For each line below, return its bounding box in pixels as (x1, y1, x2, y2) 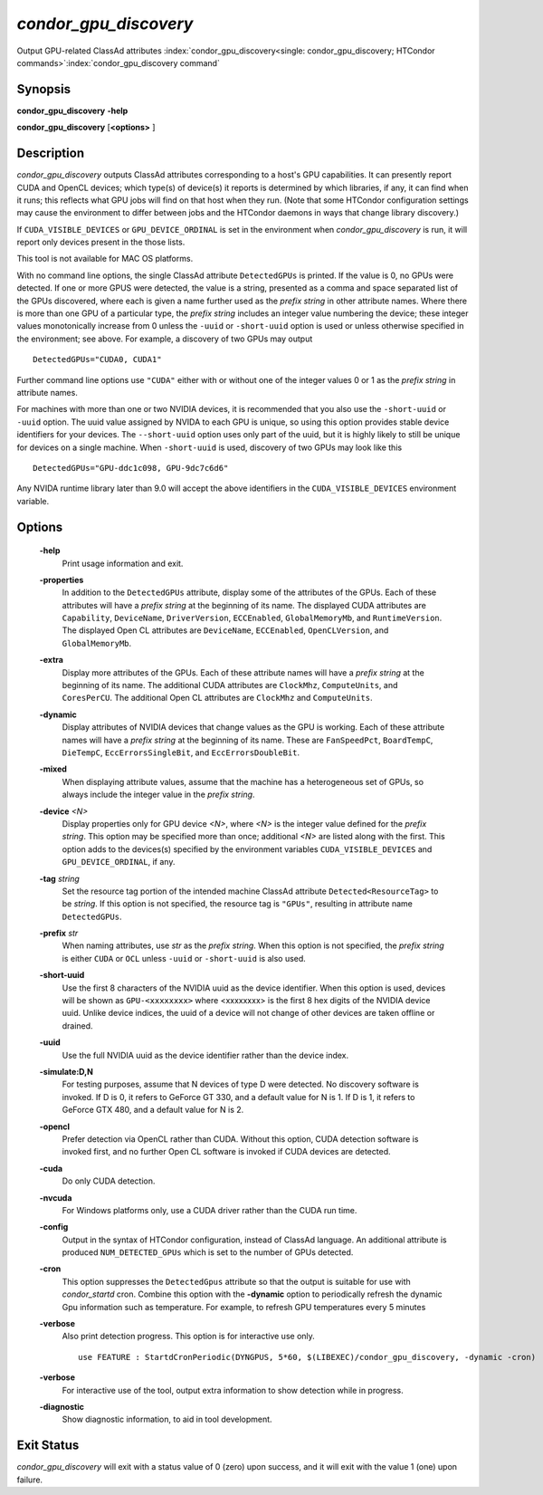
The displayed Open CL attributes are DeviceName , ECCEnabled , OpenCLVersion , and (62, 625, 389, 636)
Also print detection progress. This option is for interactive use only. (62, 1331, 316, 1342)
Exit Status (16, 1438, 80, 1453)
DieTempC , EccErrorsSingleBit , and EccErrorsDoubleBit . (62, 747, 300, 758)
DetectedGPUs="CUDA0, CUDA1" (33, 354, 162, 365)
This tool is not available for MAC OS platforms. (16, 254, 194, 264)
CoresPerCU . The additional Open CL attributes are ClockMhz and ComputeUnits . (62, 693, 373, 704)
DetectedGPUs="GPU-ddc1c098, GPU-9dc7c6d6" (33, 463, 229, 473)
